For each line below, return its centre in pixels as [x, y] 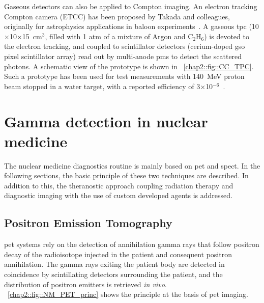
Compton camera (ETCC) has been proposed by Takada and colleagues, [117, 16]
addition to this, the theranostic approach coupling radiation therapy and [119, 185]
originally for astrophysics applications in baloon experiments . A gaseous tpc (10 [131, 26]
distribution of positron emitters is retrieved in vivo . [85, 284]
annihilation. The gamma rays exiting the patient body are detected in [114, 264]
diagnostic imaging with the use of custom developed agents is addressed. [118, 195]
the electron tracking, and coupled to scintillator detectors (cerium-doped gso [125, 46]
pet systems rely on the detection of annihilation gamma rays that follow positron [132, 244]
